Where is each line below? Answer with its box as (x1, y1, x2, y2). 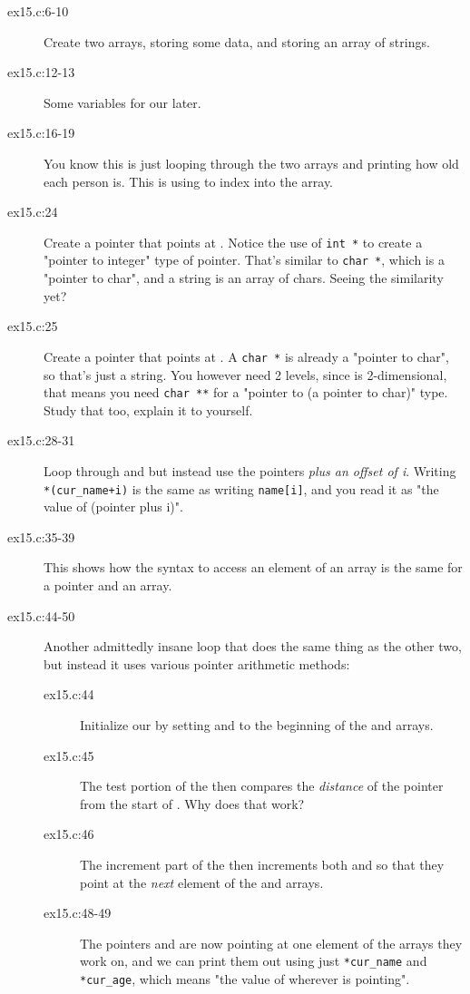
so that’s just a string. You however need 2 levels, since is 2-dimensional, (44, 365, 447, 384)
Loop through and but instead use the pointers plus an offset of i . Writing (44, 461, 456, 480)
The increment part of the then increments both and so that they (80, 854, 445, 873)
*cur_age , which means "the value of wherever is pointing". (80, 969, 410, 988)
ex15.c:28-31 (7, 431, 75, 450)
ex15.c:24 (7, 202, 58, 221)
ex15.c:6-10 (7, 2, 69, 20)
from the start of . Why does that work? (80, 794, 305, 813)
